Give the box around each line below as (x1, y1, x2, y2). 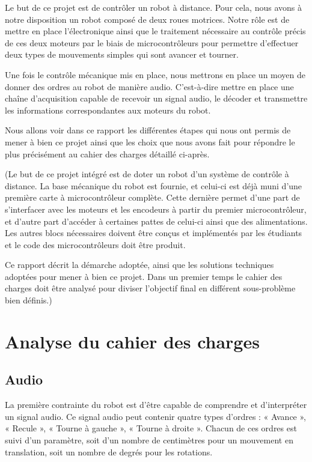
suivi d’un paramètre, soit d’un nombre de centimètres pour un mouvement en (5, 434, 293, 446)
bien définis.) (5, 294, 52, 306)
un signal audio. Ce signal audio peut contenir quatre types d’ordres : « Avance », (5, 410, 307, 422)
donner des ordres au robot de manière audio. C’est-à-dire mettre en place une (5, 80, 294, 93)
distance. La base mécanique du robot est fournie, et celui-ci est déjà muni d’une (5, 179, 302, 192)
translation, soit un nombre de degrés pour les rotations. (5, 445, 213, 458)
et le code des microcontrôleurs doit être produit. (5, 238, 186, 251)
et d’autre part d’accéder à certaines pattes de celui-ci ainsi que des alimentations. (5, 214, 308, 227)
